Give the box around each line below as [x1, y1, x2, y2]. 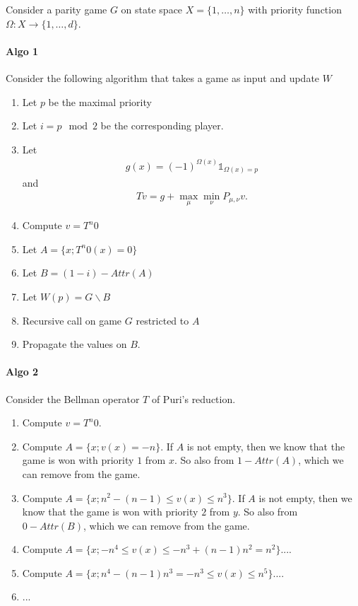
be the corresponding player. [100, 118, 224, 133]
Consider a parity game [6, 2, 107, 16]
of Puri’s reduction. [151, 391, 236, 406]
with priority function [248, 2, 342, 16]
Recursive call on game [22, 313, 122, 327]
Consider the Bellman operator [6, 391, 140, 406]
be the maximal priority [48, 94, 152, 109]
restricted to [136, 313, 189, 327]
